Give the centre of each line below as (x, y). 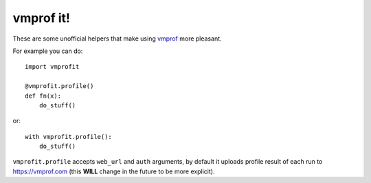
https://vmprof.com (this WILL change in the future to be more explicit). (114, 171)
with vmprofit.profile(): (69, 137)
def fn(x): (43, 96)
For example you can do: (48, 51)
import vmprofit (52, 67)
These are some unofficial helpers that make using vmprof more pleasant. (117, 39)
